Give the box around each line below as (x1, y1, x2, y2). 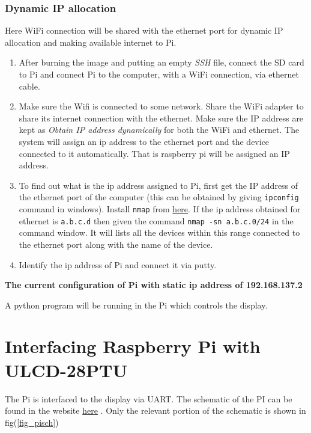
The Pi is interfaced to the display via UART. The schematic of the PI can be (5, 392, 292, 405)
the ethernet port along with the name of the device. (19, 238, 213, 250)
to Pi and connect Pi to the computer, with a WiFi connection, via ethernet (19, 68, 299, 80)
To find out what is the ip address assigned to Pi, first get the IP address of (19, 179, 298, 191)
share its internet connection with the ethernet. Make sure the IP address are (19, 111, 304, 124)
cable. (19, 79, 40, 92)
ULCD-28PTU (5, 357, 128, 382)
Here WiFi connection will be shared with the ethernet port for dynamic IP (5, 24, 283, 37)
